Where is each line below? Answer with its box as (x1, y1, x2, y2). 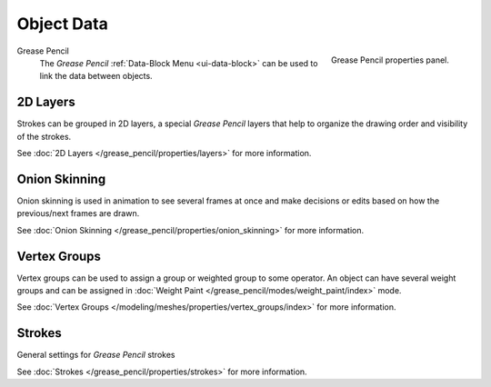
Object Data (16, 14, 108, 34)
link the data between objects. (39, 71, 154, 82)
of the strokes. (16, 131, 72, 142)
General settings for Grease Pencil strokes (16, 350, 175, 361)
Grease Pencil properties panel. (330, 55, 449, 65)
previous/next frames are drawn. (16, 208, 140, 219)
